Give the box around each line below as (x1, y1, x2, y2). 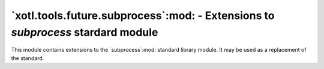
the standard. (11, 54, 44, 62)
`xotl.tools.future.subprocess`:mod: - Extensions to (11, 9, 275, 22)
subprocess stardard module (11, 26, 158, 39)
